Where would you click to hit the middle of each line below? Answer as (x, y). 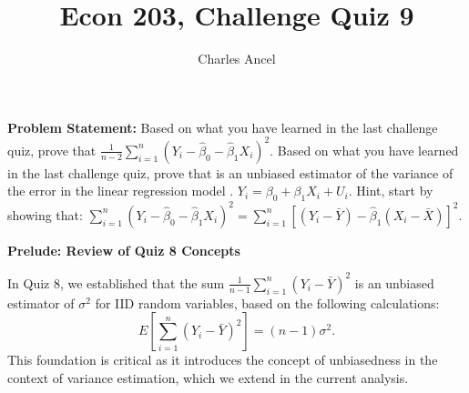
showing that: (45, 214)
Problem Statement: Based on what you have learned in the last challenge (223, 127)
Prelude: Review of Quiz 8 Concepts (124, 250)
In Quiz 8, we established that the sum (116, 282)
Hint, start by (395, 191)
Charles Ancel (237, 59)
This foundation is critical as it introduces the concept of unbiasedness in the (223, 360)
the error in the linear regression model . (121, 191)
